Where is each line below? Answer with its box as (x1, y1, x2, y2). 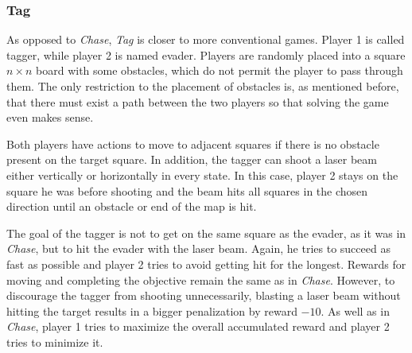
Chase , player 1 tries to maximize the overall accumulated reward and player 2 (6, 318, 390, 335)
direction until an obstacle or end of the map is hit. (6, 198, 257, 215)
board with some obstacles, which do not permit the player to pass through (36, 62, 403, 79)
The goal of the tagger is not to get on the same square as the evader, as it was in (6, 224, 406, 241)
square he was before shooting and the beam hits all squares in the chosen (6, 182, 368, 199)
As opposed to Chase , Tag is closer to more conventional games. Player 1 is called (6, 31, 405, 48)
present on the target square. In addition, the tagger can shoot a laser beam (6, 151, 377, 168)
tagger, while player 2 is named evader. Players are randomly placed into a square (6, 46, 406, 63)
